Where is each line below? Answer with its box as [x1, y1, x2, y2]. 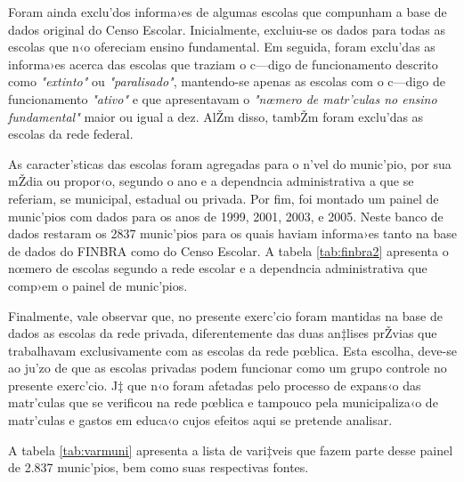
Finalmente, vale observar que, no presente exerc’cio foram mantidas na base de [8, 306, 443, 325]
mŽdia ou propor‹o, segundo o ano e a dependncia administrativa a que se [8, 172, 414, 190]
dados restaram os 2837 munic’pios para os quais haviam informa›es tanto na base [8, 224, 457, 243]
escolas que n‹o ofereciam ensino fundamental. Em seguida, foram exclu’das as [8, 37, 436, 56]
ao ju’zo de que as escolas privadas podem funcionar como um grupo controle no [8, 358, 447, 377]
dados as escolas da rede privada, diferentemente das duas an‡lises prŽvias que [8, 324, 437, 342]
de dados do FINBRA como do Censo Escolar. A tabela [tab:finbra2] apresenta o [8, 241, 449, 260]
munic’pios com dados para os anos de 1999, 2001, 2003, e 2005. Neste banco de [8, 206, 444, 225]
